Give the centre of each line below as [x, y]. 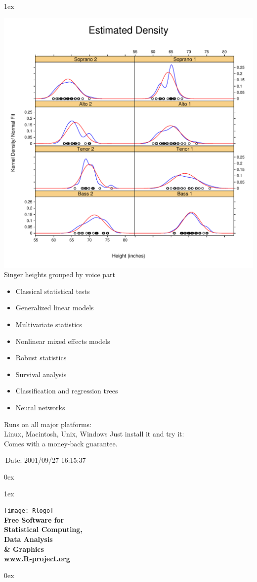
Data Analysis [28, 539]
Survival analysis [41, 374]
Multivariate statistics [49, 324]
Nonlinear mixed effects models [63, 341]
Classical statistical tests [53, 291]
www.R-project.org [37, 558]
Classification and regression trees [67, 391]
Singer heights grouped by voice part [60, 274]
